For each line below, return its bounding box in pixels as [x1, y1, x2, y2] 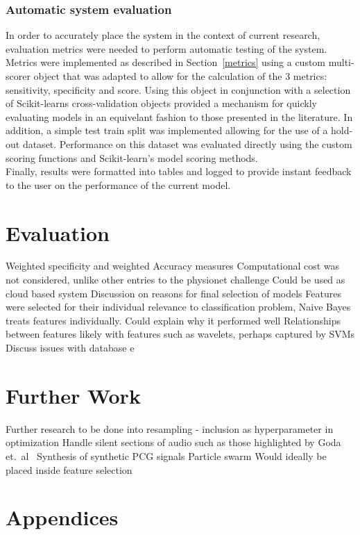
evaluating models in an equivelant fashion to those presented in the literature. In [6, 109, 353, 124]
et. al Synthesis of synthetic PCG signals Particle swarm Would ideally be [6, 448, 327, 463]
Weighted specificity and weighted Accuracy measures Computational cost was [6, 258, 340, 273]
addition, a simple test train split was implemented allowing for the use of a [6, 123, 328, 138]
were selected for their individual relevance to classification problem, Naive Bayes [6, 299, 351, 314]
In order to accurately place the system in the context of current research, [6, 28, 320, 42]
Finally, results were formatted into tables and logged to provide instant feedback [6, 164, 352, 179]
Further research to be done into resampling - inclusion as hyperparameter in [6, 421, 334, 436]
